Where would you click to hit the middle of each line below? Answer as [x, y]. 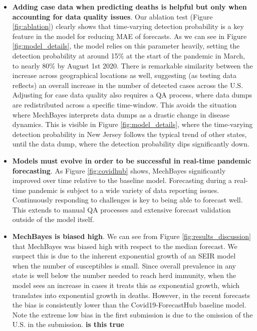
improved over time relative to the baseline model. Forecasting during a [122, 180]
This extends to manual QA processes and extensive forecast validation [121, 209]
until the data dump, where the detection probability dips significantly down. [131, 144]
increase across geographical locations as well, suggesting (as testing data [124, 75]
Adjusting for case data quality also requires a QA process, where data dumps [132, 95]
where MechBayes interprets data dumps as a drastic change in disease [121, 114]
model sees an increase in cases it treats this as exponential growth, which [126, 285]
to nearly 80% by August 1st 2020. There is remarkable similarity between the [133, 65]
